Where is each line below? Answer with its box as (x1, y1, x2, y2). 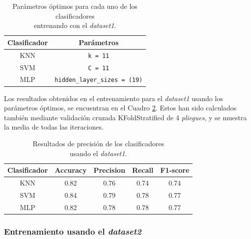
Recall (132, 165, 154, 175)
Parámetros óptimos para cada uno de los (12, 1, 138, 11)
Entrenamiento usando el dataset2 (4, 225, 141, 237)
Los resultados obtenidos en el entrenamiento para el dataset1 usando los (4, 93, 223, 103)
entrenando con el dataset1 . (34, 20, 116, 30)
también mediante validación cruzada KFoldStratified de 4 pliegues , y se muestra (4, 112, 247, 122)
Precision (93, 165, 125, 175)
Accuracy (55, 165, 87, 175)
